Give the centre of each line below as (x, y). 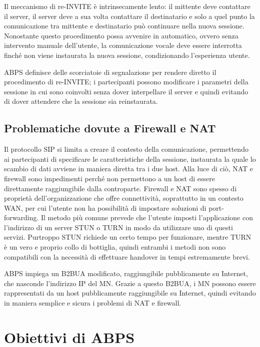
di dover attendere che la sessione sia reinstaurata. (81, 101)
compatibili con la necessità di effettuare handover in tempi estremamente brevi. (127, 256)
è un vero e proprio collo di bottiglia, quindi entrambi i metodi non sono (115, 247)
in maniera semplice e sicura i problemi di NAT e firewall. (93, 303)
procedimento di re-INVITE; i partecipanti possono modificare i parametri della (126, 82)
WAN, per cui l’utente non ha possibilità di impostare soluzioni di (105, 207)
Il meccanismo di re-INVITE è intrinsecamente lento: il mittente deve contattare (127, 6)
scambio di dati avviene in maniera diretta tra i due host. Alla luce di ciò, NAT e (129, 169)
